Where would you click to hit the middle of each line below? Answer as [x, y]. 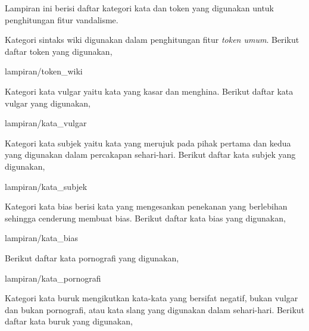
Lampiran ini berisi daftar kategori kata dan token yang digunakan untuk [140, 8]
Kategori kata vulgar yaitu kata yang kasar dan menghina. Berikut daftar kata [149, 91]
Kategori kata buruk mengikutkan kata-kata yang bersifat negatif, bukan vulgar [152, 298]
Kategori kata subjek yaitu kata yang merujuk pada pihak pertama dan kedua [148, 143]
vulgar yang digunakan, [48, 103]
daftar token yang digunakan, [59, 51]
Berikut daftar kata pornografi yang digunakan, [92, 257]
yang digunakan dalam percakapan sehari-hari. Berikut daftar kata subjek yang [150, 154]
